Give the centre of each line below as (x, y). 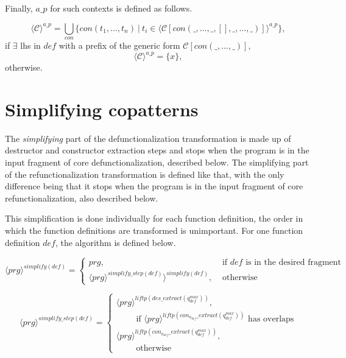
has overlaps (271, 319)
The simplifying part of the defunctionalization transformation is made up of (148, 138)
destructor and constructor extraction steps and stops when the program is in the (157, 150)
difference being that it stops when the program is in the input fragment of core (154, 186)
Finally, (19, 8)
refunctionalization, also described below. (82, 198)
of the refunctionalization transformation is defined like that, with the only (145, 174)
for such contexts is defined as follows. (121, 8)
